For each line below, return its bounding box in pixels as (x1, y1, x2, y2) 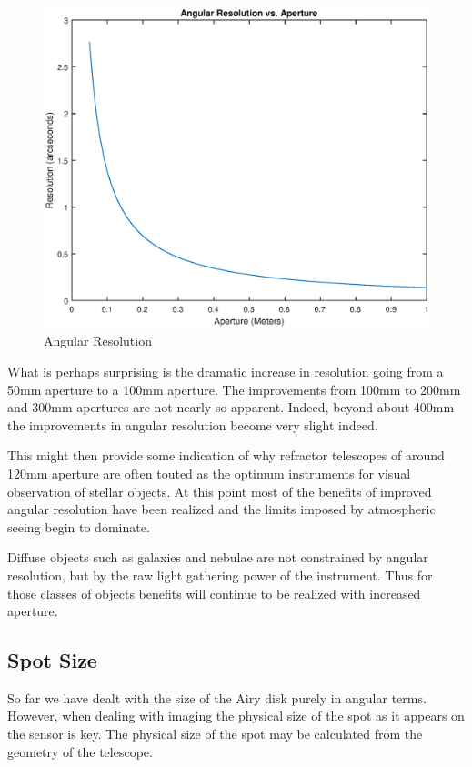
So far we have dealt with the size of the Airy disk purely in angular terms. (7, 688, 427, 707)
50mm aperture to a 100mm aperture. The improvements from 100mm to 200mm (7, 379, 461, 399)
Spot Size (7, 646, 97, 674)
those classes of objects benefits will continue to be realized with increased (7, 583, 421, 602)
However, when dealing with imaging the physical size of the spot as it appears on (7, 706, 465, 725)
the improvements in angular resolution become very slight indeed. (7, 415, 378, 434)
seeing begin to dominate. (7, 517, 150, 536)
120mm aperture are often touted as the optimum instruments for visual (7, 463, 411, 482)
